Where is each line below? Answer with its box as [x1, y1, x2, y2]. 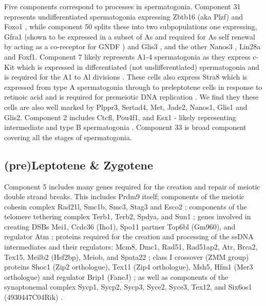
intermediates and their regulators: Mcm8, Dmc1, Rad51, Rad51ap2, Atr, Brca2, [4, 241, 258, 252]
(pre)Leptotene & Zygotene [4, 157, 154, 173]
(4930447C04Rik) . [4, 292, 63, 302]
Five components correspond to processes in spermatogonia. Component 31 [4, 1, 241, 11]
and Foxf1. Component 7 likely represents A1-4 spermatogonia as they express [4, 51, 251, 62]
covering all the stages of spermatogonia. [4, 131, 132, 142]
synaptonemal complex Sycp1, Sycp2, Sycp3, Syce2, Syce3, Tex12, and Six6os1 [4, 281, 252, 292]
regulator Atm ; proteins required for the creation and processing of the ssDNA [4, 231, 254, 242]
